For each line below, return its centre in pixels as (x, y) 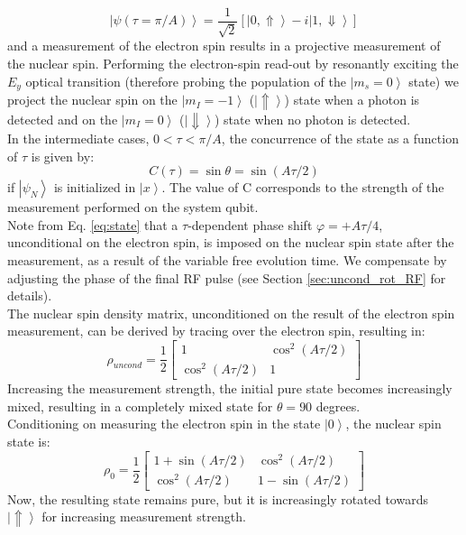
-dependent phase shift (250, 224)
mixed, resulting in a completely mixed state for (140, 406)
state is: (29, 442)
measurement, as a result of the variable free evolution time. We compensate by (227, 260)
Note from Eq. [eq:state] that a (93, 224)
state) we (434, 81)
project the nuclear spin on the (92, 100)
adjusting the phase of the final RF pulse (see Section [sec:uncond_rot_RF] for (227, 277)
